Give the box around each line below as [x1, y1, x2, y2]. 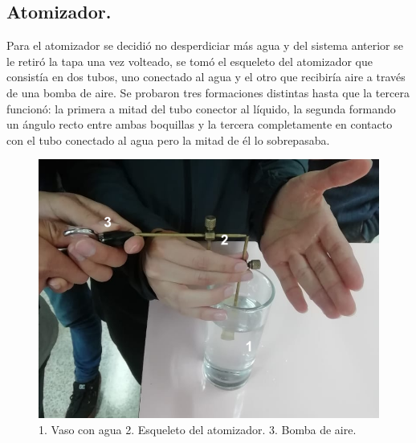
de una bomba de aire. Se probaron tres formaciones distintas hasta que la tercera [6, 84, 410, 100]
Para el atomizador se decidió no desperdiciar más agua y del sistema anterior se [6, 37, 403, 54]
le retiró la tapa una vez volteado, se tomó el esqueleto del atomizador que [6, 52, 373, 69]
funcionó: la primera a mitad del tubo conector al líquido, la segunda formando [6, 100, 396, 117]
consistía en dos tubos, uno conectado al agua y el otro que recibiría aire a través [6, 68, 406, 85]
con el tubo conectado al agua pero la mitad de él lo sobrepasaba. [6, 131, 330, 148]
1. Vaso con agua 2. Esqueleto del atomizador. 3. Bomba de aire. [39, 420, 357, 437]
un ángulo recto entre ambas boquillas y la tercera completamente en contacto [6, 116, 393, 133]
